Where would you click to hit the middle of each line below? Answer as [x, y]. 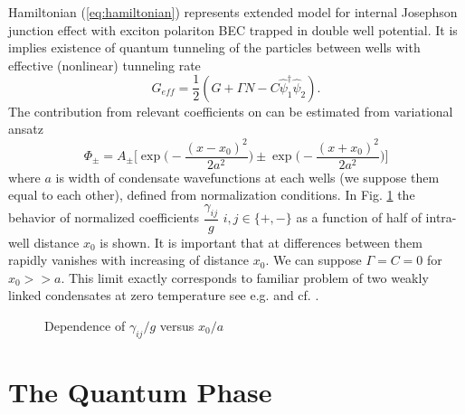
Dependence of [85, 325]
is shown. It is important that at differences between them [261, 242]
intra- [441, 217]
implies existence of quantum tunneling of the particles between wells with [214, 47]
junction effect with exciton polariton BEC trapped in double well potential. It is [233, 29]
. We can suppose [313, 260]
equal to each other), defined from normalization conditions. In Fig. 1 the [212, 195]
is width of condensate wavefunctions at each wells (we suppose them [247, 177]
